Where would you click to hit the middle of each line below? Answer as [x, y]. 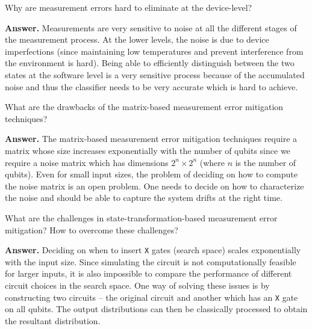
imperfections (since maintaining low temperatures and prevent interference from [154, 51]
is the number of [266, 162]
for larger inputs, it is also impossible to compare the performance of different [148, 273]
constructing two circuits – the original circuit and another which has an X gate [151, 297]
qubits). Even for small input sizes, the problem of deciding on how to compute [151, 174]
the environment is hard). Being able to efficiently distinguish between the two [150, 63]
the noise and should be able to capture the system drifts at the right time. [144, 198]
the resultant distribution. [53, 320]
